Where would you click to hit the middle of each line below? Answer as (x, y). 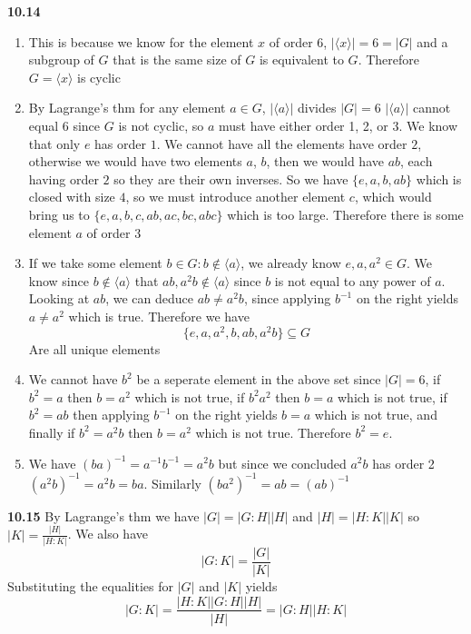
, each (417, 161)
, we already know (291, 263)
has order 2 (403, 463)
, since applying (287, 298)
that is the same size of (177, 59)
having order (64, 178)
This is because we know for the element (141, 41)
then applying (111, 415)
